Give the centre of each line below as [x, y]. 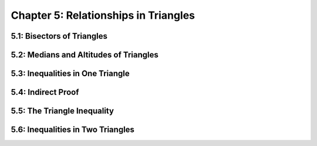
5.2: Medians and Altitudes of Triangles [85, 55]
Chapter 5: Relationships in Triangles [103, 15]
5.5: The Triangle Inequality [63, 111]
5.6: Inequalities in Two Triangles [73, 130]
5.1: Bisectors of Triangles [59, 36]
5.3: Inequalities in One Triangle [70, 74]
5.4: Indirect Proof [45, 92]
